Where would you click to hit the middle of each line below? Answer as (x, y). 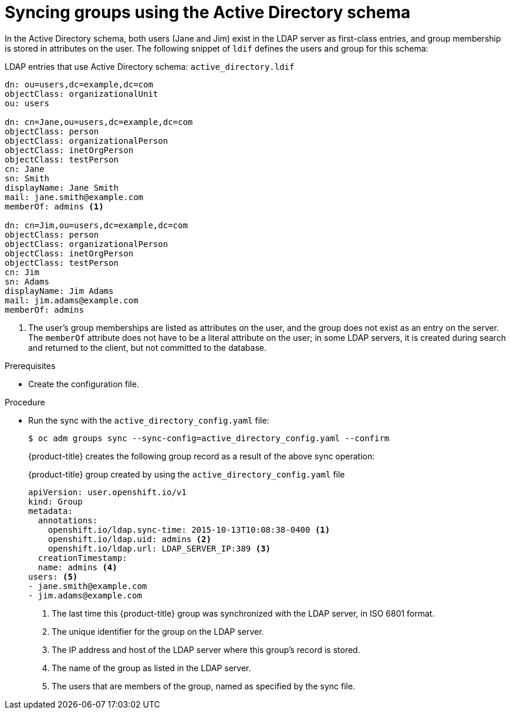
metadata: (50, 511)
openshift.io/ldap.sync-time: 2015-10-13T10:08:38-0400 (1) (189, 529)
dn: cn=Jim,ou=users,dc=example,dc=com (96, 225)
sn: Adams (27, 281)
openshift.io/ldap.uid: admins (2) (129, 539)
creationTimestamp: (82, 558)
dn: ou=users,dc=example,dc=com (79, 84)
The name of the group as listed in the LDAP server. (151, 668)
